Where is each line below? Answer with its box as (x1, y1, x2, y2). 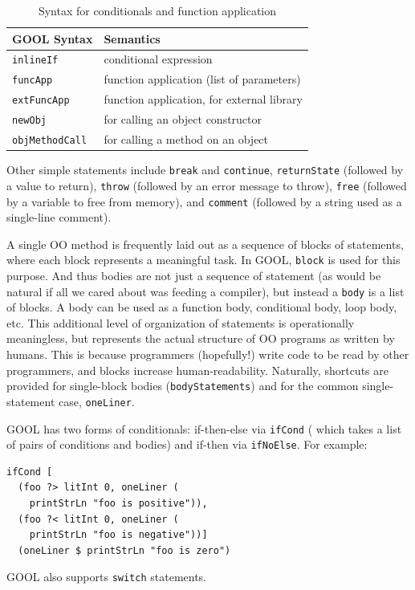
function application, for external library (104, 91, 303, 108)
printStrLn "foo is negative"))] (29, 529, 208, 541)
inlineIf (12, 55, 59, 67)
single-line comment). (6, 209, 112, 226)
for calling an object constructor (104, 111, 262, 128)
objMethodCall (12, 135, 87, 147)
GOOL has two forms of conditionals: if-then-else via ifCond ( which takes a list (6, 420, 402, 437)
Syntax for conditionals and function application (38, 2, 277, 18)
